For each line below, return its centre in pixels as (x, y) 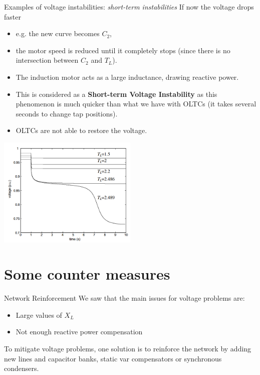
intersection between (47, 60)
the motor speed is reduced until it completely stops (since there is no (123, 50)
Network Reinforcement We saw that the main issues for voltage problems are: (124, 298)
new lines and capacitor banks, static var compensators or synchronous (113, 358)
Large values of (39, 315)
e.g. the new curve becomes (58, 33)
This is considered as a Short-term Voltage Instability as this (116, 94)
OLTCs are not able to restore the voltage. (81, 130)
